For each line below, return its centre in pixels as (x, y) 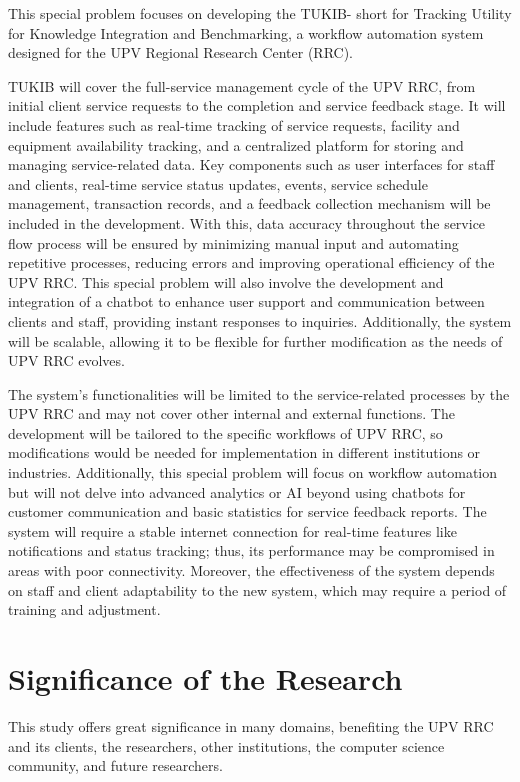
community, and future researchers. (115, 765)
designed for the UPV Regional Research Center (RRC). (180, 52)
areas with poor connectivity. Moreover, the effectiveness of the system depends (251, 570)
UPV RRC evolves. (66, 360)
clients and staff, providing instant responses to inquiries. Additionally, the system (260, 320)
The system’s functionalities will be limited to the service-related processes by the (259, 393)
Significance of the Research (205, 678)
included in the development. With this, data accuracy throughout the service (247, 222)
